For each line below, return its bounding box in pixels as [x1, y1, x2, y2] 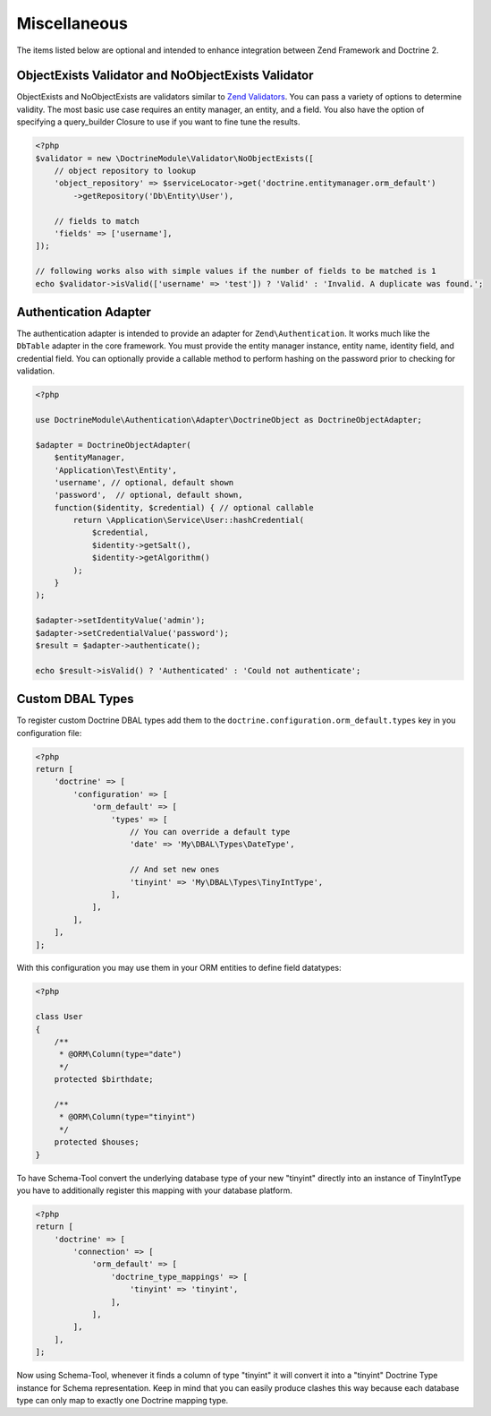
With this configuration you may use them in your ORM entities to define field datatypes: [16, 963, 342, 974]
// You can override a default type [130, 827, 291, 837]
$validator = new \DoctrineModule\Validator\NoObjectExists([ [35, 153, 314, 163]
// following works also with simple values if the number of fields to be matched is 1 [35, 266, 437, 277]
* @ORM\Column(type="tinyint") [58, 1111, 197, 1122]
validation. [16, 365, 55, 376]
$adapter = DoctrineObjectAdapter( [35, 440, 191, 450]
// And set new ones [130, 864, 220, 875]
